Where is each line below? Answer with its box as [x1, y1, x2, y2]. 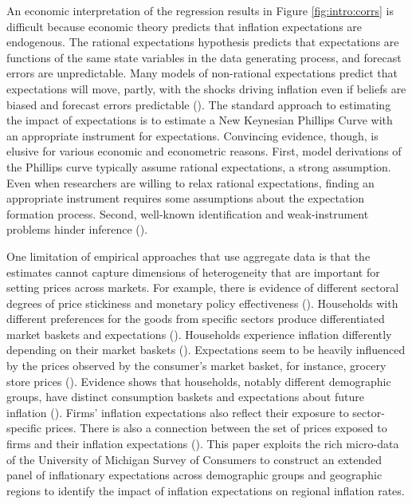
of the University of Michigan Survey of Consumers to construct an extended [6, 451, 383, 467]
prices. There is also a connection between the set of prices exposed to [45, 419, 387, 436]
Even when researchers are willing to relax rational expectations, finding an [6, 174, 375, 191]
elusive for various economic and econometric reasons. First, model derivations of [6, 143, 402, 159]
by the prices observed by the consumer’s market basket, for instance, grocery [6, 357, 386, 374]
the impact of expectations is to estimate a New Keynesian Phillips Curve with [6, 112, 393, 128]
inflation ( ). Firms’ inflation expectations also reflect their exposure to [6, 404, 349, 420]
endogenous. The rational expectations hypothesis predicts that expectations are [6, 33, 399, 50]
